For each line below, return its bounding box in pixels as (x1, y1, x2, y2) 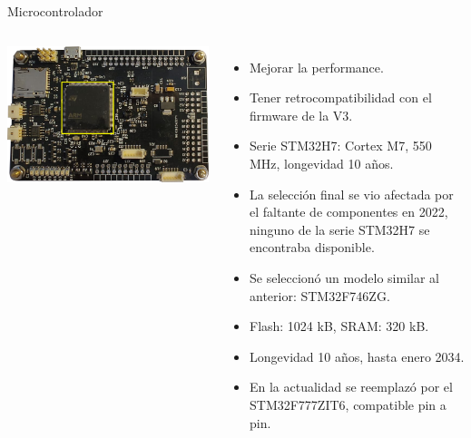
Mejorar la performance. (249, 57, 384, 76)
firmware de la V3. (249, 105, 353, 124)
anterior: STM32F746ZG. (249, 286, 390, 305)
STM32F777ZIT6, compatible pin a (249, 394, 446, 414)
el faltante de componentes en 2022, (249, 202, 448, 221)
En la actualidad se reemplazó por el (249, 377, 453, 396)
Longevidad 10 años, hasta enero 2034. (249, 346, 465, 365)
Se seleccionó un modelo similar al (249, 268, 439, 287)
